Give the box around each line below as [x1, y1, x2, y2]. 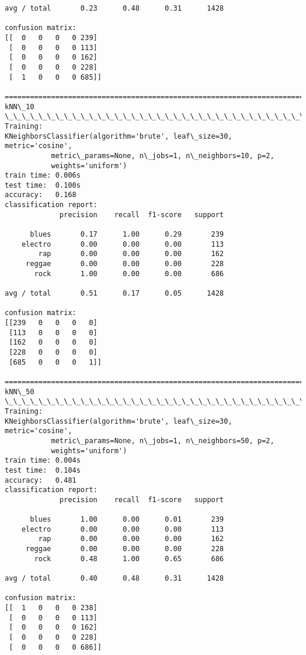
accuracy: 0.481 [5, 476, 76, 484]
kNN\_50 [5, 387, 35, 396]
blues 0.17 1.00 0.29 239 [29, 230, 224, 239]
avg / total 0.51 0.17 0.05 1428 [5, 289, 224, 298]
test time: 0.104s [5, 466, 81, 474]
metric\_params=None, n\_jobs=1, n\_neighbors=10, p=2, [51, 151, 275, 160]
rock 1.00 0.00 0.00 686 [34, 269, 224, 278]
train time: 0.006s [5, 171, 81, 180]
